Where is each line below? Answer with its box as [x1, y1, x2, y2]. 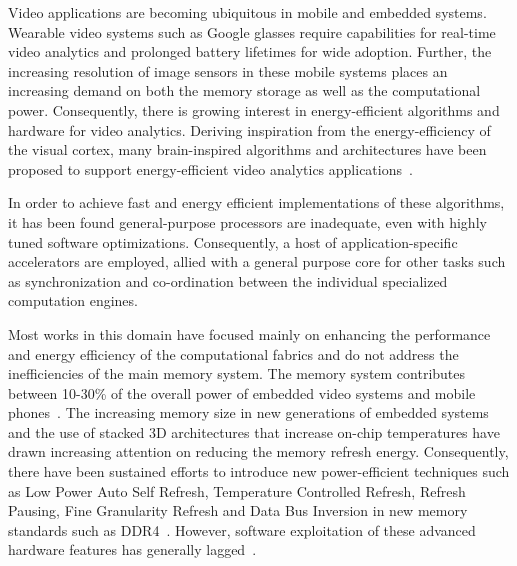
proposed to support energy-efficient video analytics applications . [8, 158, 413, 179]
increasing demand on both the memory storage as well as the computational [8, 80, 481, 101]
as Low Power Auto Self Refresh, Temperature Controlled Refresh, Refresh [8, 480, 466, 501]
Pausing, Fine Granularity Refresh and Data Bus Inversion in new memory [8, 500, 468, 521]
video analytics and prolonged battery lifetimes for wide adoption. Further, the [8, 41, 492, 62]
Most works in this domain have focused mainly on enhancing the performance [8, 323, 491, 344]
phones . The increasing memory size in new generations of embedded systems [8, 402, 489, 423]
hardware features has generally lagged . [8, 539, 257, 560]
